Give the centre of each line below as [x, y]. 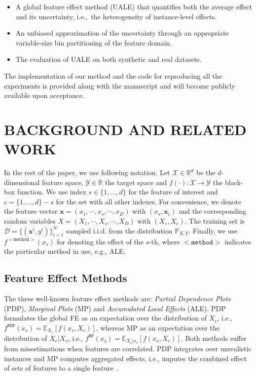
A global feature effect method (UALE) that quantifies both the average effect [134, 6]
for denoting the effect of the [100, 241]
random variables [30, 221]
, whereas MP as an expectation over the [158, 327]
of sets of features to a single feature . [61, 368]
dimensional [22, 182]
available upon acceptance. [44, 95]
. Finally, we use [213, 230]
